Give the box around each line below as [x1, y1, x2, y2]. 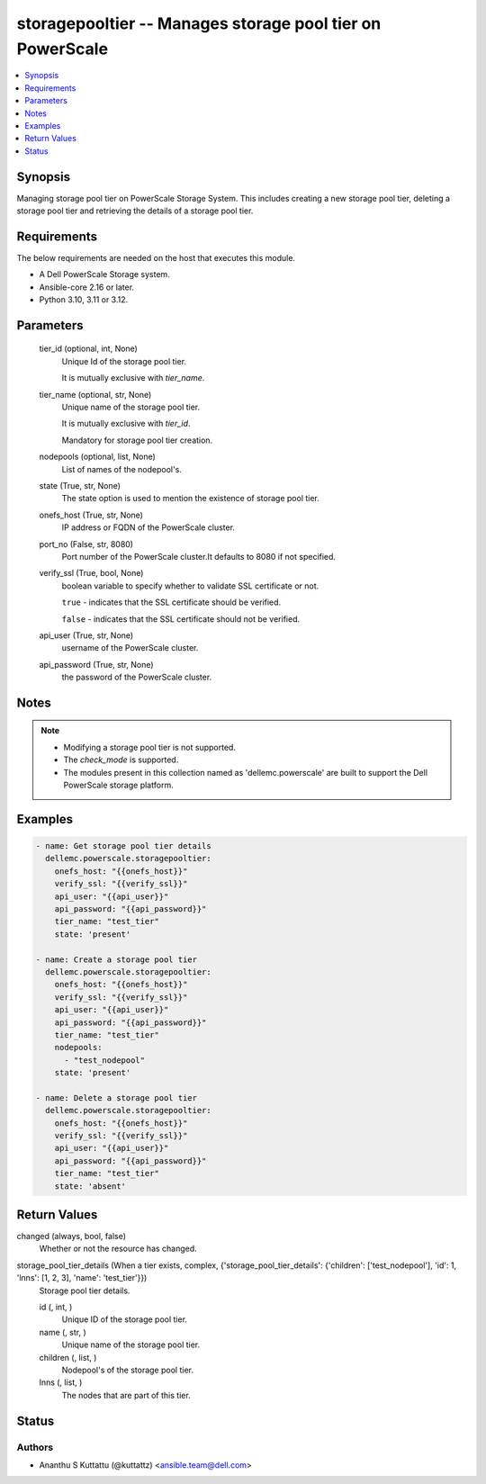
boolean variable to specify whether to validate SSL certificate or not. [61, 580, 319, 591]
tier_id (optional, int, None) [39, 343, 139, 355]
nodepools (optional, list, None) [39, 451, 157, 463]
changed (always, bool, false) [16, 1231, 126, 1242]
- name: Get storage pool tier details [35, 841, 211, 851]
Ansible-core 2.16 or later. [39, 282, 135, 292]
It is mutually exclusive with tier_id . [61, 418, 191, 429]
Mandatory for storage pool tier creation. [61, 435, 213, 445]
